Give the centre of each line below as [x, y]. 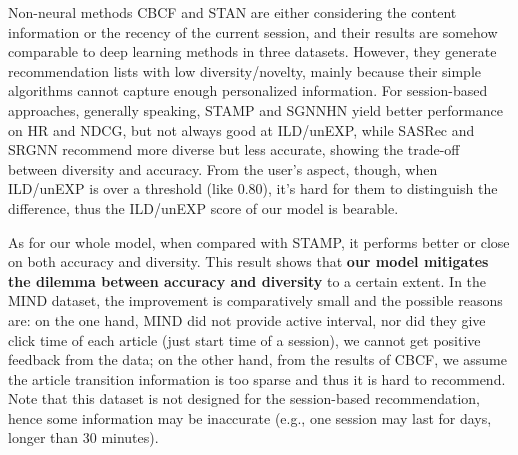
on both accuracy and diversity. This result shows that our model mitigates [248, 261]
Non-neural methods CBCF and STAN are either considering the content [232, 12]
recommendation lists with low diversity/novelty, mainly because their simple [244, 70]
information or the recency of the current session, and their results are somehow [253, 31]
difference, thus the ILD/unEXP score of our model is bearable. [203, 207]
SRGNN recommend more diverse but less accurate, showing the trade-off [234, 149]
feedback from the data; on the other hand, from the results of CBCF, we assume [257, 359]
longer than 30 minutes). [83, 437]
